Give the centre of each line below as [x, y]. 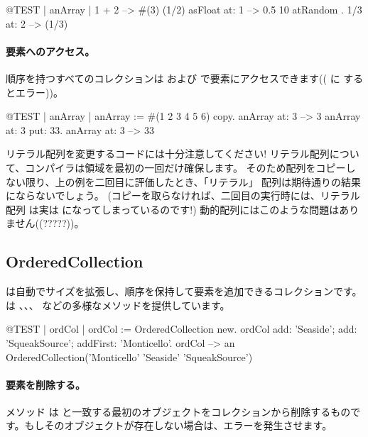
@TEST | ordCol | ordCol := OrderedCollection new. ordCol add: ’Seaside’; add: [182, 329]
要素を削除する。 [45, 384]
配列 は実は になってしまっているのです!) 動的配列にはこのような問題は [173, 209]
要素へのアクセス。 [50, 51]
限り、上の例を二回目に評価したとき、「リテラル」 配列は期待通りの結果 [193, 181]
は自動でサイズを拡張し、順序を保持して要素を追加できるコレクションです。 [184, 291]
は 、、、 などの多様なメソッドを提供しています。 [118, 305]
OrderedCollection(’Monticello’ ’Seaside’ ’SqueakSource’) [129, 356]
